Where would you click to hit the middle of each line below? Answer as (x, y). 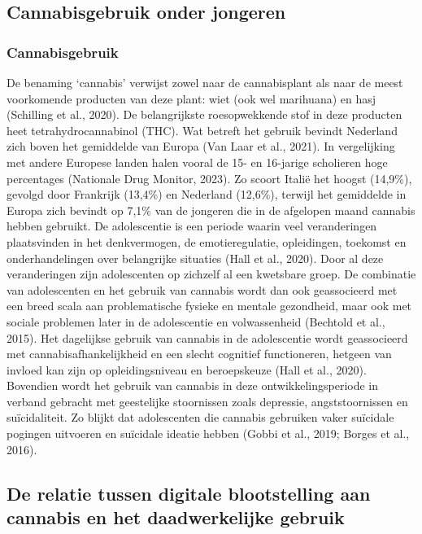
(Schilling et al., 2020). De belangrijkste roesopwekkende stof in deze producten (204, 114)
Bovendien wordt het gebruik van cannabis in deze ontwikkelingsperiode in (193, 385)
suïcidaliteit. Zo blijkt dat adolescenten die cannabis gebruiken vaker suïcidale (200, 417)
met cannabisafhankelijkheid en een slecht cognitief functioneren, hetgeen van (199, 354)
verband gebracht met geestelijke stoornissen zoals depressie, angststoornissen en (207, 401)
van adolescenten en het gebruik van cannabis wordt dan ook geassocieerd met (202, 289)
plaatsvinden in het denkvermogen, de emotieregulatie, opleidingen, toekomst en (207, 241)
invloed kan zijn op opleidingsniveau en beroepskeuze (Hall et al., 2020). (187, 369)
